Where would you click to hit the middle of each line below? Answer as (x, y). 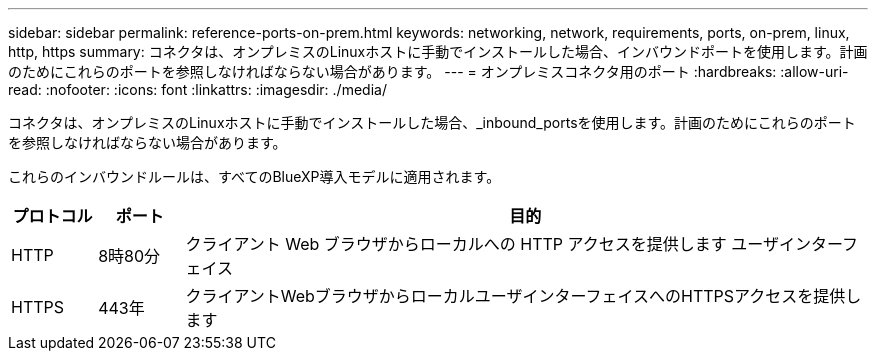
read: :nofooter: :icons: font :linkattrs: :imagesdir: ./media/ (197, 89)
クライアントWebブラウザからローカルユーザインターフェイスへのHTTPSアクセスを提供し (523, 296)
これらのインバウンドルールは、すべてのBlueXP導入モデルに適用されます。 (254, 176)
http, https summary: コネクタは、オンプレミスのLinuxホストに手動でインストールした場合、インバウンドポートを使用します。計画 (438, 51)
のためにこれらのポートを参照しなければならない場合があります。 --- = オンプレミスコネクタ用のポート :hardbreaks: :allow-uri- (428, 71)
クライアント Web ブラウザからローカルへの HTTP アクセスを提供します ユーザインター (513, 244)
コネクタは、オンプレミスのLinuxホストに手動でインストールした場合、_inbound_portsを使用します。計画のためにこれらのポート (432, 122)
